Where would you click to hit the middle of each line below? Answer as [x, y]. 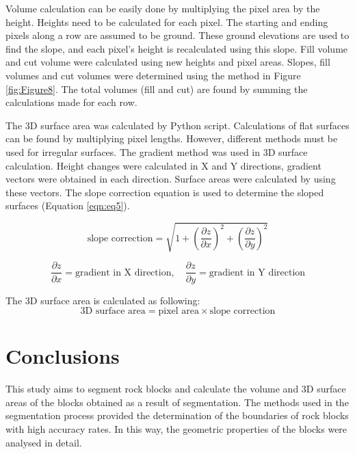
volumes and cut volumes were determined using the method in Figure [153, 75]
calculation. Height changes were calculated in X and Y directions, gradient [163, 165]
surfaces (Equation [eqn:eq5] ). [68, 205]
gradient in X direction [123, 272]
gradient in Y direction [257, 272]
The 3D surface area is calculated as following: [103, 300]
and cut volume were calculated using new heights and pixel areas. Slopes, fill [168, 62]
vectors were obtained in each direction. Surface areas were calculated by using [171, 179]
